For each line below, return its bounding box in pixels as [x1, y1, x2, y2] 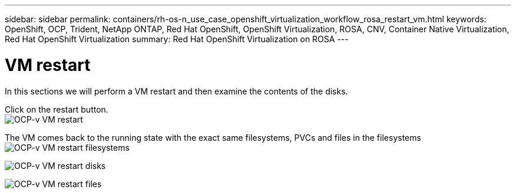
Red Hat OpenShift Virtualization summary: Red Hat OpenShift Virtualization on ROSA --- [5, 34, 349, 44]
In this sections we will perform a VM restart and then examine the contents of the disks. [5, 86, 348, 96]
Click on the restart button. [5, 104, 108, 114]
